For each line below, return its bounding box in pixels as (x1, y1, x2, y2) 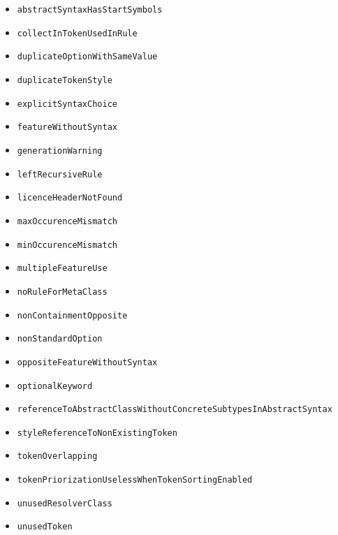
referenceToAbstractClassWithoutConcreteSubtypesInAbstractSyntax (17, 404, 332, 415)
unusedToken (17, 522, 73, 532)
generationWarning (17, 145, 103, 156)
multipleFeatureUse (17, 263, 108, 274)
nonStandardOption (17, 334, 103, 344)
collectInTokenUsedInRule (17, 28, 138, 38)
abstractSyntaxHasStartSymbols (17, 5, 163, 15)
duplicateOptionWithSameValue (17, 52, 158, 62)
